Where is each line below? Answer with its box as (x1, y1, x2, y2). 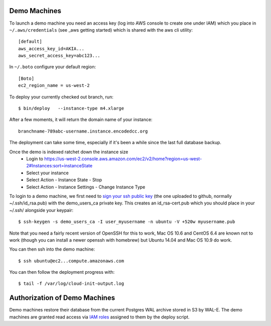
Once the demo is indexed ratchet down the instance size (9, 149, 128, 155)
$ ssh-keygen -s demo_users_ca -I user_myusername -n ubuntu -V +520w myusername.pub (18, 219, 235, 225)
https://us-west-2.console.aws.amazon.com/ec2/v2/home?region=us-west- (44, 156, 202, 162)
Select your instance (26, 170, 69, 176)
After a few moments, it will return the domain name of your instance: (9, 117, 153, 123)
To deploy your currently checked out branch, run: (9, 93, 114, 100)
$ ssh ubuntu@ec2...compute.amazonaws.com (18, 258, 124, 264)
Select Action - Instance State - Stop (26, 177, 102, 183)
